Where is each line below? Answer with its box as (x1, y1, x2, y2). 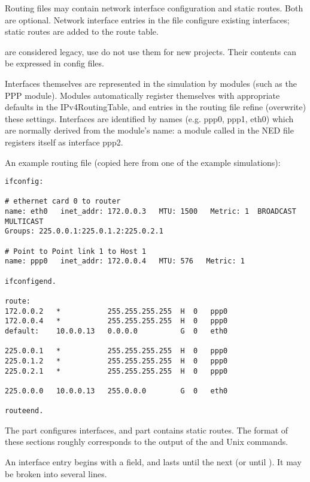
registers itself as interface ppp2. (5, 135, 123, 148)
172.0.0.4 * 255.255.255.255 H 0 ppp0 (5, 317, 228, 326)
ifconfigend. (5, 277, 56, 286)
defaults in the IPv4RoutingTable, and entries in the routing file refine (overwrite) (5, 101, 306, 113)
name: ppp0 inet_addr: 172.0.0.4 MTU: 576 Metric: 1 (5, 257, 245, 266)
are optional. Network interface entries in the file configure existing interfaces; (5, 13, 290, 26)
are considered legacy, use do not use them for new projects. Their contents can (5, 45, 297, 57)
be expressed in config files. (5, 57, 104, 69)
